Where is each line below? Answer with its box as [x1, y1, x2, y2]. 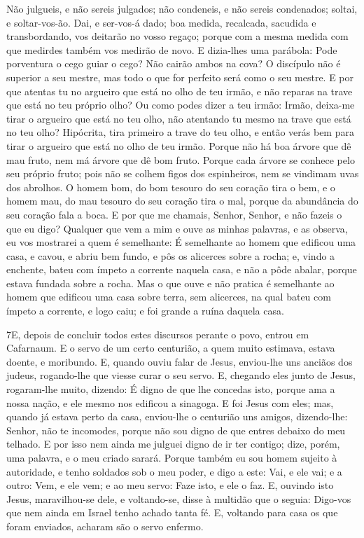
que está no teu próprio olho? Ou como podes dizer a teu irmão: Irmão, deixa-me [6, 97, 355, 112]
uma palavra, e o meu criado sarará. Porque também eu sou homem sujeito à [6, 450, 337, 464]
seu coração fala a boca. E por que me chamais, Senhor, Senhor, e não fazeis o [6, 207, 342, 221]
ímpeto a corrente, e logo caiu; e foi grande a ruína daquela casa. [6, 303, 284, 318]
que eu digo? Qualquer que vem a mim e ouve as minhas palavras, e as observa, [6, 221, 348, 235]
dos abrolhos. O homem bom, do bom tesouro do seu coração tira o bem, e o [6, 179, 335, 194]
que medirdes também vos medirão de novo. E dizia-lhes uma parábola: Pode [6, 42, 337, 57]
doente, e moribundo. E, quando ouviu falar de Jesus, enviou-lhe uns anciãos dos [6, 354, 353, 368]
